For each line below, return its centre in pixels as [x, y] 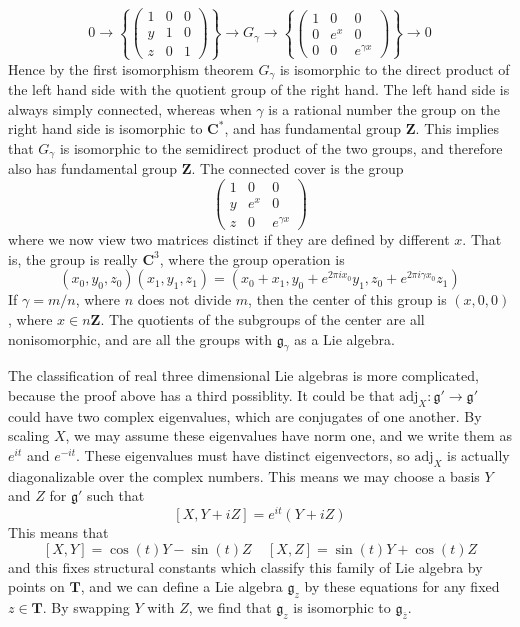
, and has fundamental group [313, 128]
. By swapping [86, 607]
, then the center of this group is [347, 299]
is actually [478, 455]
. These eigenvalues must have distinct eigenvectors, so [243, 455]
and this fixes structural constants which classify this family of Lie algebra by [245, 566]
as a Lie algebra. [344, 338]
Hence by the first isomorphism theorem [131, 68]
